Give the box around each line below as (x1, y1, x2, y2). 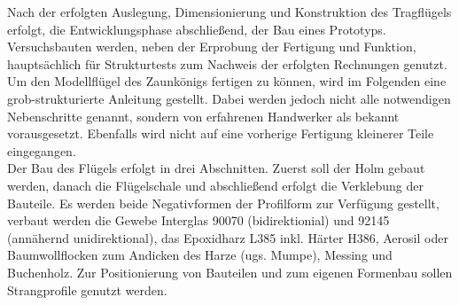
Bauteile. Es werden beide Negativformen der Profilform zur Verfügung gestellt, (7, 193, 440, 212)
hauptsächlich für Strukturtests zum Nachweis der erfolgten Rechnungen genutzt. (7, 54, 447, 73)
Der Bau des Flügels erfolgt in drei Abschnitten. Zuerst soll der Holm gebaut (7, 159, 425, 177)
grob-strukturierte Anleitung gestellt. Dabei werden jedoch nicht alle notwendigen (7, 89, 451, 107)
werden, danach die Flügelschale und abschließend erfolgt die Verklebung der (7, 176, 424, 194)
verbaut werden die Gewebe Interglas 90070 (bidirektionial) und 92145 (7, 211, 390, 230)
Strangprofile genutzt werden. (7, 280, 167, 299)
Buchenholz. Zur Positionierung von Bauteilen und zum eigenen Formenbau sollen (7, 262, 453, 281)
